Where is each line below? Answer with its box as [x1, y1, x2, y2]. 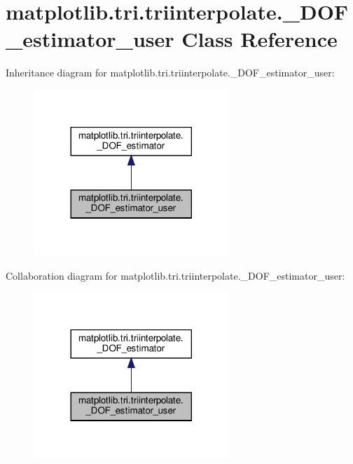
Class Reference [181, 25, 338, 53]
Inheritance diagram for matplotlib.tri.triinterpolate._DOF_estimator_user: [6, 65, 335, 80]
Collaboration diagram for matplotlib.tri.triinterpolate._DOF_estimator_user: [6, 268, 345, 282]
